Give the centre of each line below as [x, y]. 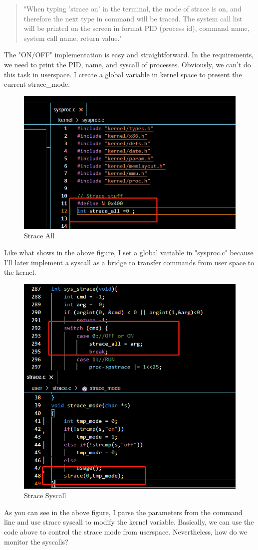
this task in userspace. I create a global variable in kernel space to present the [123, 74]
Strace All [39, 236]
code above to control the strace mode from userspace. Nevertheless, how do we [126, 531]
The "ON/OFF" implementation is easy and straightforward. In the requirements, [129, 55]
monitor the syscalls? [36, 541]
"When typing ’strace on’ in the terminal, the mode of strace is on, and [132, 8]
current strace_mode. [37, 84]
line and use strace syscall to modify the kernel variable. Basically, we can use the [129, 522]
